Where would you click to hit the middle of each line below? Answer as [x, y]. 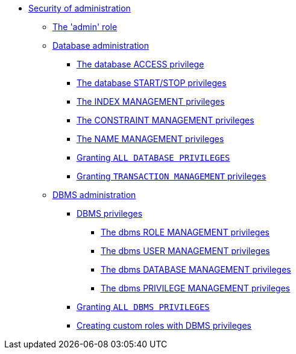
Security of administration [80, 8]
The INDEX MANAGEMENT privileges [151, 101]
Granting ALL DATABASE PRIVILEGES [153, 157]
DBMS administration [94, 195]
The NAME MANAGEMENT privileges [150, 139]
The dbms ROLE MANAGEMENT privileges [185, 232]
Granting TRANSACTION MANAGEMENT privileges [172, 176]
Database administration [101, 45]
